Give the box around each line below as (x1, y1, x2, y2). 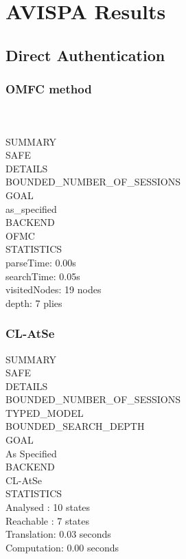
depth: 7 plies (5, 295, 62, 310)
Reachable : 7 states (5, 513, 90, 527)
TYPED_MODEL (5, 405, 84, 420)
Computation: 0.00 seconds (5, 540, 119, 554)
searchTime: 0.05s (5, 269, 80, 283)
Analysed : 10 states (5, 500, 91, 514)
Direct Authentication (5, 44, 165, 65)
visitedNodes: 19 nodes (5, 282, 102, 297)
